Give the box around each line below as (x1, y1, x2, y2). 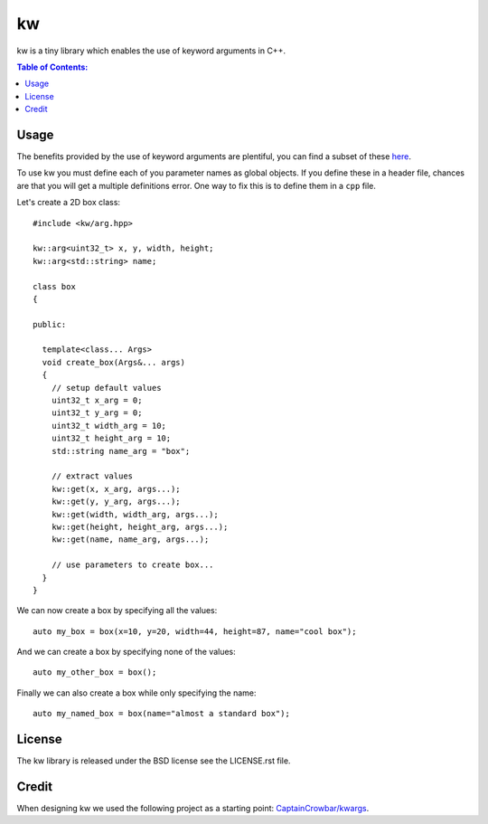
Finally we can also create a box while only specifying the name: (16, 687, 257, 698)
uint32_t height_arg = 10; (51, 433, 172, 443)
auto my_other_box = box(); (33, 668, 157, 677)
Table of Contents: (16, 62, 89, 72)
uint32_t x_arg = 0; (51, 395, 143, 406)
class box (33, 281, 76, 291)
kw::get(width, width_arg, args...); (51, 509, 219, 519)
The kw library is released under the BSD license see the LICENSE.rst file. (16, 755, 291, 766)
